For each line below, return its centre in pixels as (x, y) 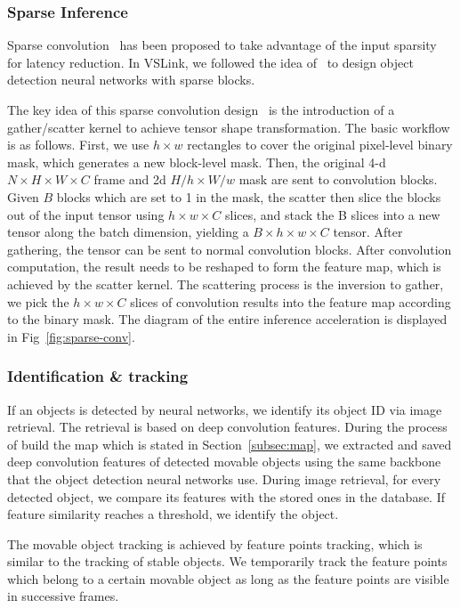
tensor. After (368, 232)
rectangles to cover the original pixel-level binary (320, 145)
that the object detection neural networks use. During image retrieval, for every (224, 478)
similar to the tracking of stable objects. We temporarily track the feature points (227, 561)
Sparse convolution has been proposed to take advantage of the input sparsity (222, 45)
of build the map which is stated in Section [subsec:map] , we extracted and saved (230, 444)
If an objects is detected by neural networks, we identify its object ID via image (225, 409)
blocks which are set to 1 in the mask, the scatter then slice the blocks (249, 196)
